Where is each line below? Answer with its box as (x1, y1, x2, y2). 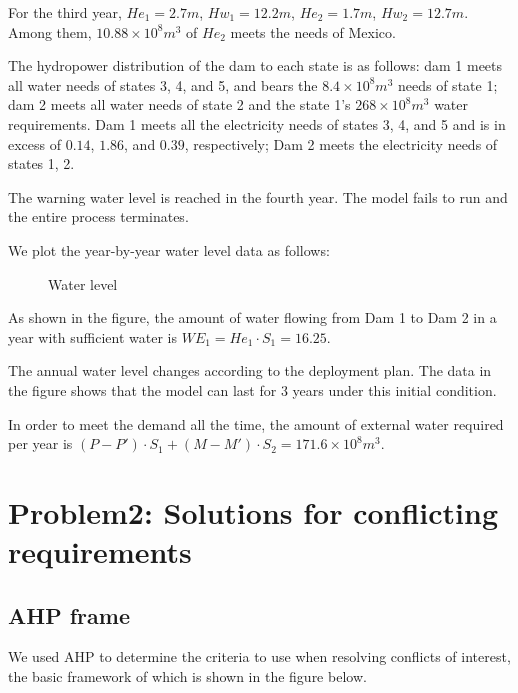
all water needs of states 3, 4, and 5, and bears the (8, 74, 318, 95)
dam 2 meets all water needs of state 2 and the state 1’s (8, 94, 351, 115)
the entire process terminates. (8, 206, 189, 227)
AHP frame (8, 599, 130, 630)
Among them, (8, 21, 92, 42)
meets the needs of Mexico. (230, 21, 396, 42)
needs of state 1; (397, 74, 498, 95)
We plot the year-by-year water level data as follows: (8, 239, 330, 260)
